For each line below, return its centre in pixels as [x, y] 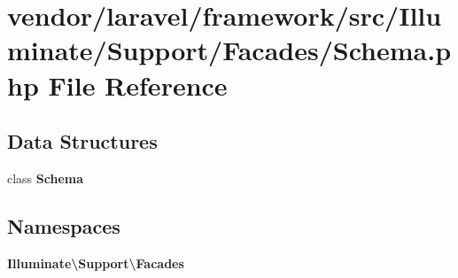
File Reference [138, 85]
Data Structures [82, 141]
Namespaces [64, 225]
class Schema [46, 178]
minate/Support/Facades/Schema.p [229, 50]
